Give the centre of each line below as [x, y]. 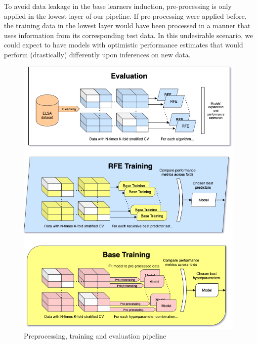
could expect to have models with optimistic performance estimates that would [124, 45]
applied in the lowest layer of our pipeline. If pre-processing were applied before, [125, 16]
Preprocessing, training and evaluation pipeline [95, 335]
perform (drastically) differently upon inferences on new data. [97, 54]
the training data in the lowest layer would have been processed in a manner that [127, 25]
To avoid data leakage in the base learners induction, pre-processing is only [118, 6]
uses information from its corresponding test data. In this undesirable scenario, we [128, 35]
